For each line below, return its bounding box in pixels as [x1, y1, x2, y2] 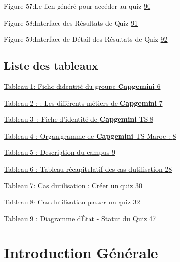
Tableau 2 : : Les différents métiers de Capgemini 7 [4, 97, 163, 108]
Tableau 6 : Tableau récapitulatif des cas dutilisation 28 [4, 163, 172, 174]
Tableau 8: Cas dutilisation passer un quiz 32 [4, 197, 140, 207]
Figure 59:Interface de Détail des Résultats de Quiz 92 [4, 34, 168, 44]
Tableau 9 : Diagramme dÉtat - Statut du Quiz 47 [4, 213, 156, 223]
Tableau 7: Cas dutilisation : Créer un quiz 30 [4, 180, 143, 190]
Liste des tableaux [4, 58, 98, 73]
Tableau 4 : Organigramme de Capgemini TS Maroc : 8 [4, 130, 176, 141]
